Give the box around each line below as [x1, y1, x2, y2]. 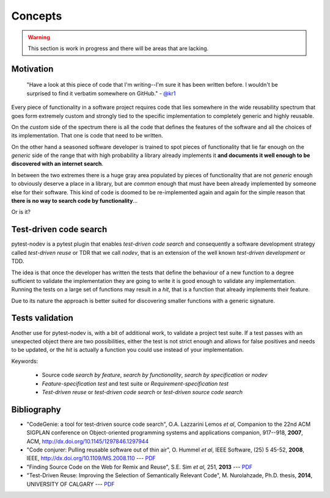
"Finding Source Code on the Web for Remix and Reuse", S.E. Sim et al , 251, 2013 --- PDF [26, 463, 253, 471]
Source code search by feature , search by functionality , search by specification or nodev [42, 372, 268, 379]
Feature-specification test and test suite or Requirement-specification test [42, 379, 229, 387]
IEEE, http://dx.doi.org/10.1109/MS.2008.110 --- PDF [26, 455, 156, 462]
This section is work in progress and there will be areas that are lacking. [28, 45, 209, 52]
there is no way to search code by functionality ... [11, 197, 138, 205]
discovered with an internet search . [11, 160, 104, 167]
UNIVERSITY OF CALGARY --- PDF [26, 480, 115, 488]
